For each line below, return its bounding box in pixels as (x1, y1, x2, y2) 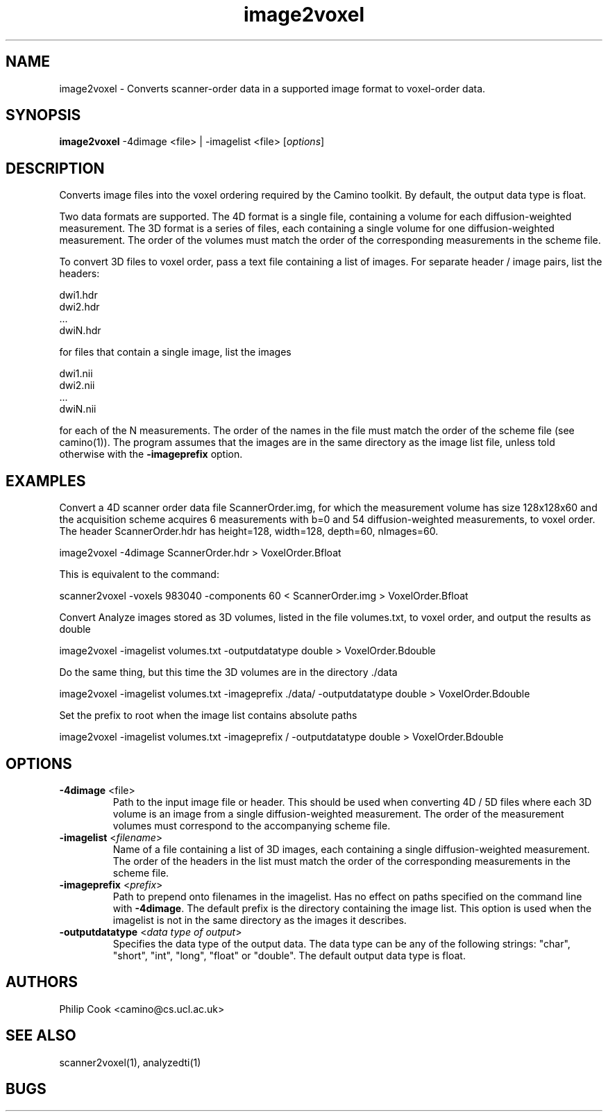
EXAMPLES (6, 472, 86, 490)
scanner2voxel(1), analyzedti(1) (59, 1056, 201, 1068)
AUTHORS (6, 973, 78, 991)
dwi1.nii (59, 367, 93, 380)
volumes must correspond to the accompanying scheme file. (112, 819, 391, 831)
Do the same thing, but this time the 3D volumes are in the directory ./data (59, 666, 398, 679)
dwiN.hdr (59, 324, 101, 337)
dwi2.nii (59, 379, 95, 392)
